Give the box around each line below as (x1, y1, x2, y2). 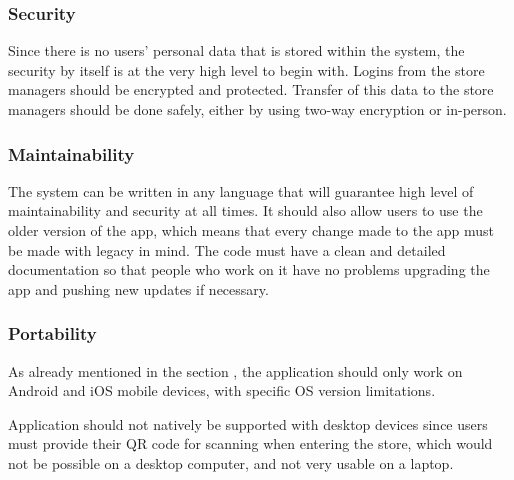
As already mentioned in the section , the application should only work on (8, 360, 463, 381)
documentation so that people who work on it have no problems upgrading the (8, 259, 490, 280)
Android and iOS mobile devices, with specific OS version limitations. (8, 380, 436, 401)
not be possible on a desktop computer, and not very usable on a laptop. (8, 452, 454, 473)
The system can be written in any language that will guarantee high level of (8, 180, 474, 201)
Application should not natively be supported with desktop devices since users (8, 413, 488, 434)
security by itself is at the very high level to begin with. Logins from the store (8, 59, 485, 80)
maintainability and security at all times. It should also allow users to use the (8, 200, 483, 221)
